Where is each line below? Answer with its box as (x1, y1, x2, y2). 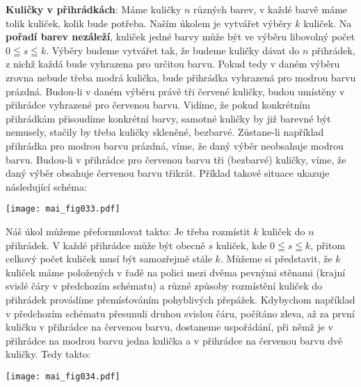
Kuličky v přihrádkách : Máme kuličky (6, 2, 182, 16)
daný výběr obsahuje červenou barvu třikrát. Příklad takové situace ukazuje (6, 166, 330, 180)
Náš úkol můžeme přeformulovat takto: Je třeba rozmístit (6, 223, 250, 238)
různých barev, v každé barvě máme (193, 2, 348, 16)
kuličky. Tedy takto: (6, 347, 91, 361)
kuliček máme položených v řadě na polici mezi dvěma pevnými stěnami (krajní (6, 264, 346, 279)
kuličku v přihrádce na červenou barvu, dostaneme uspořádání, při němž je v (6, 319, 333, 334)
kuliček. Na (303, 15, 352, 30)
